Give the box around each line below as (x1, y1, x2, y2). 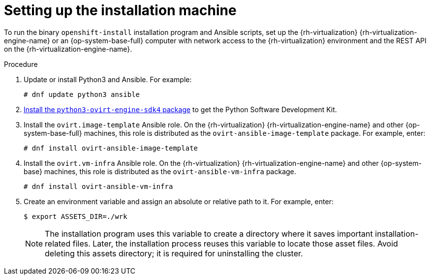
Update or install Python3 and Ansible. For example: (24, 75, 192, 84)
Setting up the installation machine (4, 2, 237, 19)
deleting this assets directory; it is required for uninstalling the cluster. (45, 248, 303, 258)
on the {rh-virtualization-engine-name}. (4, 44, 132, 53)
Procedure (4, 60, 38, 68)
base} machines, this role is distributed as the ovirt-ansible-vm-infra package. (24, 167, 296, 176)
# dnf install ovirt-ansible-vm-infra (24, 182, 173, 190)
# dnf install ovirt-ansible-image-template (24, 144, 198, 152)
